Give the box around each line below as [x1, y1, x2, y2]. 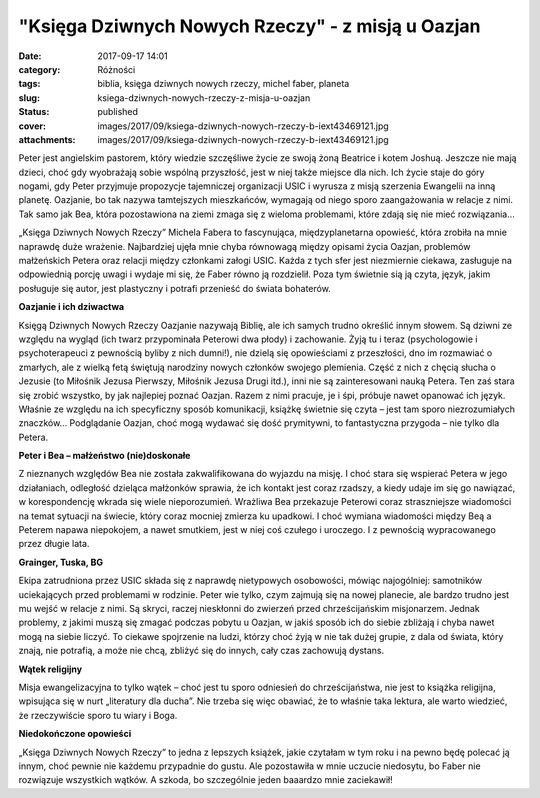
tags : [18, 78, 41, 90]
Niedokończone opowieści [18, 728, 132, 740]
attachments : [18, 133, 76, 145]
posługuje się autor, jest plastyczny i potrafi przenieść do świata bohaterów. [18, 282, 332, 294]
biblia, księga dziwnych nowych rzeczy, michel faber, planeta [97, 78, 350, 90]
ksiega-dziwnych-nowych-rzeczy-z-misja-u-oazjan [97, 91, 311, 104]
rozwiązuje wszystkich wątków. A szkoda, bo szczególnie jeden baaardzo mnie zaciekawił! [18, 774, 394, 786]
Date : [18, 50, 42, 62]
